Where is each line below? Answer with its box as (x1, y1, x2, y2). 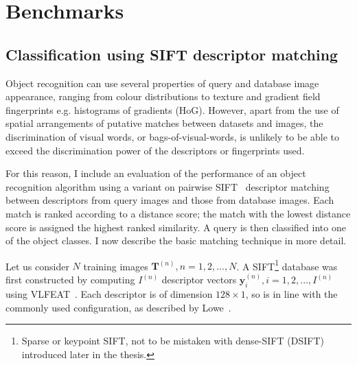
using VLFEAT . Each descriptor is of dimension (5, 287, 213, 301)
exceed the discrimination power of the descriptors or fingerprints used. (5, 143, 305, 157)
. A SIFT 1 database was (236, 257, 338, 273)
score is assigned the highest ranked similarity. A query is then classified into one (5, 220, 346, 234)
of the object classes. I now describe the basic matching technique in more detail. (5, 233, 347, 248)
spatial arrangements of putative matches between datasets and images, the (5, 116, 323, 130)
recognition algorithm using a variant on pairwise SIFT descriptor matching (5, 179, 330, 193)
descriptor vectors (161, 272, 237, 287)
